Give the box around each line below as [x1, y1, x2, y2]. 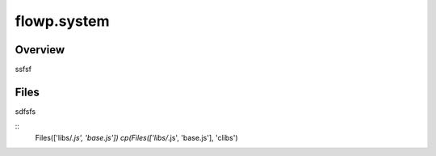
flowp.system [15, 12, 110, 30]
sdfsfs [15, 106, 36, 116]
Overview [15, 43, 65, 57]
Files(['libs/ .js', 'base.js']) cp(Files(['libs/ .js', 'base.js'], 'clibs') [35, 133, 238, 142]
